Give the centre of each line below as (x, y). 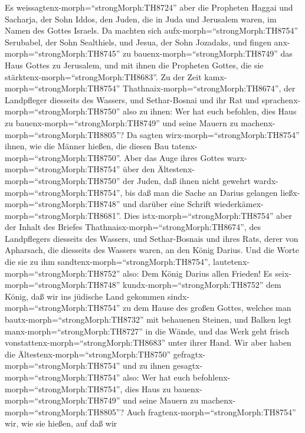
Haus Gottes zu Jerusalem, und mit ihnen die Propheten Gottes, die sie (134, 65)
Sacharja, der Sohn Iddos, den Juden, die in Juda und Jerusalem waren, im (141, 19)
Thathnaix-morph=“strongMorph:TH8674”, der (209, 88)
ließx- (290, 192)
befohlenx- (211, 377)
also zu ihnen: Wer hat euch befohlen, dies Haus (210, 111)
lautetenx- (231, 262)
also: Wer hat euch (157, 377)
